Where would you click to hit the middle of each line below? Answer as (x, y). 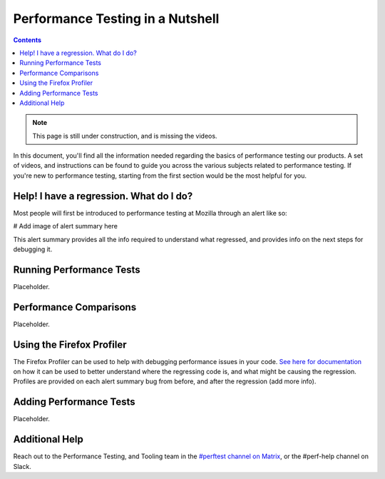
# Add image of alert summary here (65, 226)
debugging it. (33, 249)
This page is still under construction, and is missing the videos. (125, 136)
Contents (27, 40)
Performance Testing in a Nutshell (116, 19)
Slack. (22, 466)
